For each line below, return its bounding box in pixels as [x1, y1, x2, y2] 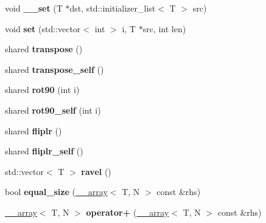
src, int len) [142, 22, 186, 35]
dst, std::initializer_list [69, 2, 156, 14]
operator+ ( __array [86, 205, 169, 218]
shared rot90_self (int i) [5, 103, 101, 116]
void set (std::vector [5, 22, 81, 35]
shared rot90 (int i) [5, 83, 80, 96]
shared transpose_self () [5, 63, 104, 75]
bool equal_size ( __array [5, 185, 108, 198]
